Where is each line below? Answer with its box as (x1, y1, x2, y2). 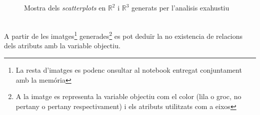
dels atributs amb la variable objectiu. (4, 40, 120, 51)
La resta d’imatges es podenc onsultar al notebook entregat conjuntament (15, 65, 242, 75)
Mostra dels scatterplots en (24, 2, 106, 12)
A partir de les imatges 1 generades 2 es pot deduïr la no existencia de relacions (4, 29, 243, 41)
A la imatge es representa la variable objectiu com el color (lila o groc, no (15, 91, 241, 102)
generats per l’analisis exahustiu (131, 2, 229, 12)
